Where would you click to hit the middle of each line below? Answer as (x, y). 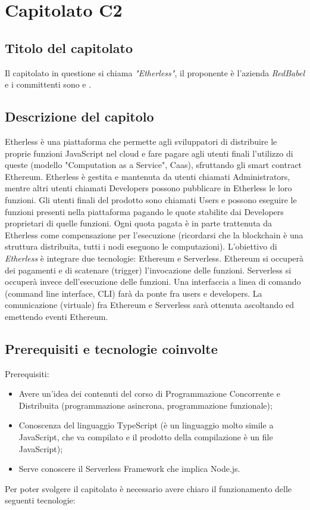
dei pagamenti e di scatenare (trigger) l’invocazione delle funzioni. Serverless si (148, 270)
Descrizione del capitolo (79, 116)
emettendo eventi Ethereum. (57, 316)
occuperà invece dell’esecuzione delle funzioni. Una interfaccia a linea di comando (153, 282)
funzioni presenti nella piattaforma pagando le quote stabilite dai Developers (144, 211)
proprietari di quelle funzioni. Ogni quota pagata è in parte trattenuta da (139, 223)
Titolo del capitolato (69, 47)
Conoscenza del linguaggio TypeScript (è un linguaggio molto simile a (146, 425)
